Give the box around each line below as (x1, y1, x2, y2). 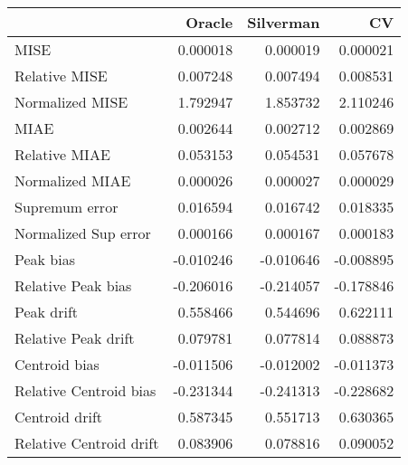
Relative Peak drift (14, 327, 135, 348)
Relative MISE (14, 65, 108, 86)
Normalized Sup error (14, 223, 151, 243)
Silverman (247, 12, 320, 33)
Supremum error (14, 196, 119, 217)
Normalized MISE (14, 91, 128, 112)
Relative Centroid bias (14, 380, 157, 401)
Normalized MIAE (14, 170, 131, 191)
